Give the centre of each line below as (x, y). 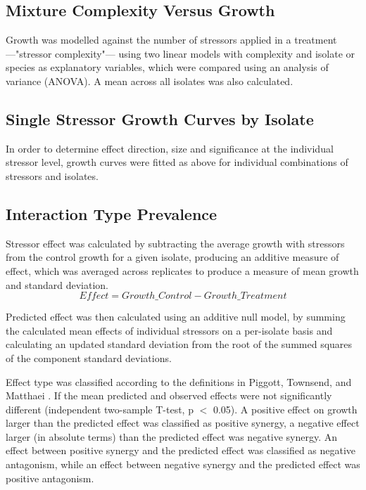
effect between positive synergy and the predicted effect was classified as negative (181, 450)
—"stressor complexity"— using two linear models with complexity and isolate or (181, 53)
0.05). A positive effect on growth (285, 409)
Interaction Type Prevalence (112, 213)
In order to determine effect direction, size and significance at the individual (170, 148)
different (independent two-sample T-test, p (100, 409)
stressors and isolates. (52, 175)
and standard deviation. (57, 284)
